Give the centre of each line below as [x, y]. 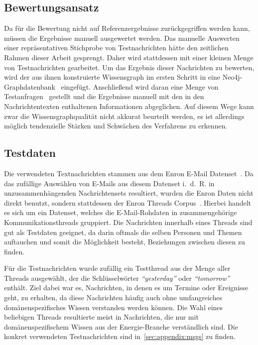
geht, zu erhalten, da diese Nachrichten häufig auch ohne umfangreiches [113, 297]
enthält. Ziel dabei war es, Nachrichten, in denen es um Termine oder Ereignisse [126, 287]
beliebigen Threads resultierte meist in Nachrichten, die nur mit [101, 317]
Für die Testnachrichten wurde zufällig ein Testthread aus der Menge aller [117, 268]
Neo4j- [232, 77]
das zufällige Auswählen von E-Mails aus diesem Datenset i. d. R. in [109, 183]
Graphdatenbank [30, 86]
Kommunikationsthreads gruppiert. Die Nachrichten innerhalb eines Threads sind [128, 222]
